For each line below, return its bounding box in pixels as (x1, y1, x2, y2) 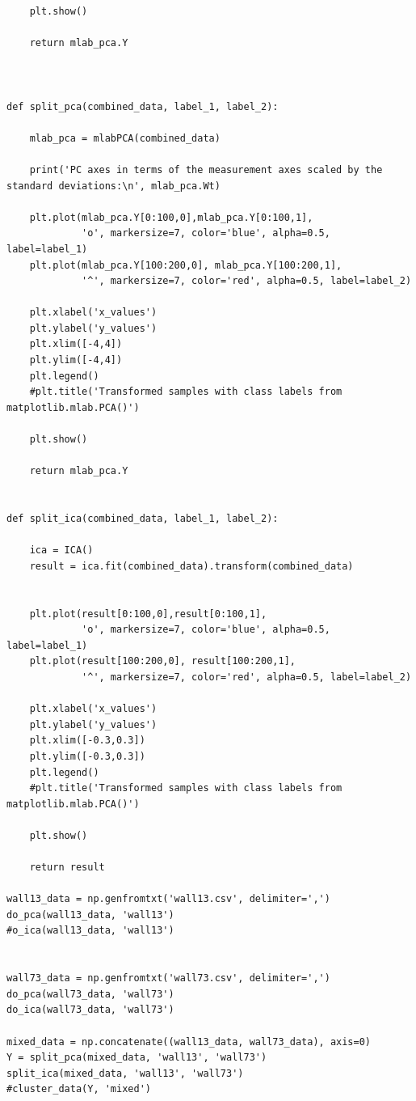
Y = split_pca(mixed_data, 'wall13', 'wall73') (6, 1052, 267, 1064)
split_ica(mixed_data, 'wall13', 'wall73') (6, 1067, 244, 1079)
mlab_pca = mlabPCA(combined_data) (29, 132, 221, 144)
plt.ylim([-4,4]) (29, 354, 123, 366)
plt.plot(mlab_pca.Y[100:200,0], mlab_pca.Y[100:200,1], (29, 259, 342, 271)
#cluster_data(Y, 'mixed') (6, 1083, 151, 1095)
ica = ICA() (29, 544, 94, 557)
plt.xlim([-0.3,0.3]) (29, 735, 145, 747)
